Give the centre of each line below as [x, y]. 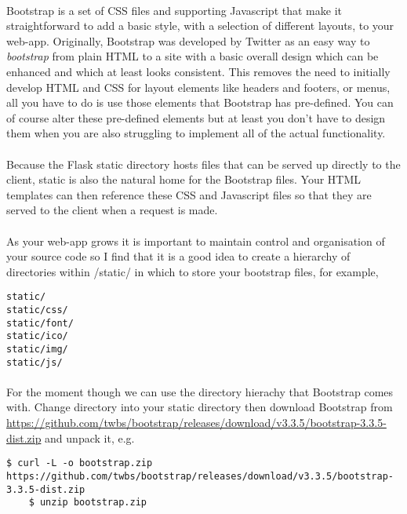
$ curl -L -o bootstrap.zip [80, 463]
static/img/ [37, 349]
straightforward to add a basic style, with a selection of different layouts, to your [200, 26]
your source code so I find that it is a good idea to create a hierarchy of [178, 256]
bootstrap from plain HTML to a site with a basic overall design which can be [193, 56]
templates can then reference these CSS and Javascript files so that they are [189, 194]
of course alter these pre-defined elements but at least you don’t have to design [196, 117]
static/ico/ [37, 336]
